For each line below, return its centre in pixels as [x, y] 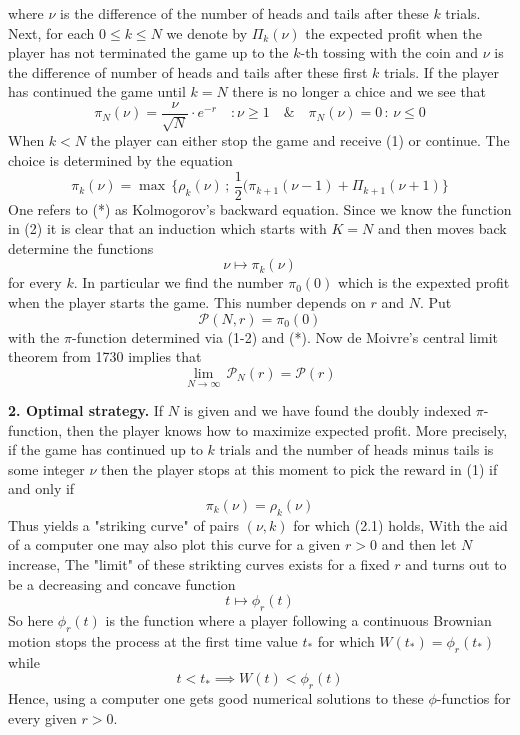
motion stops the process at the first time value [153, 640]
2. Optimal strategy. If [86, 410]
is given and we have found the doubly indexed [327, 410]
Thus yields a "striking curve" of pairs [124, 524]
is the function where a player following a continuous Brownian [298, 619]
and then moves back [442, 228]
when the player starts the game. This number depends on [187, 302]
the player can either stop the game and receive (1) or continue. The [300, 140]
